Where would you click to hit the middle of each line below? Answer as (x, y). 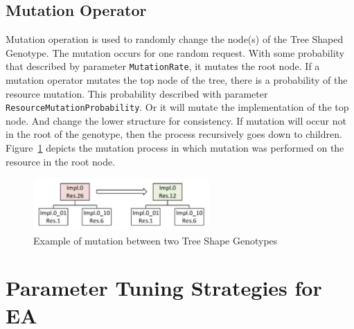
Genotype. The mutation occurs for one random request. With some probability (175, 52)
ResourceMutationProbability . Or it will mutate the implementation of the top (177, 107)
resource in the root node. (61, 161)
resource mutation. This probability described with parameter (137, 93)
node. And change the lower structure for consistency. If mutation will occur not (176, 120)
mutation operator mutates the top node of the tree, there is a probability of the (177, 80)
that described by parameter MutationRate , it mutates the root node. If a (163, 66)
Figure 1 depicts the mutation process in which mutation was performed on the (175, 148)
